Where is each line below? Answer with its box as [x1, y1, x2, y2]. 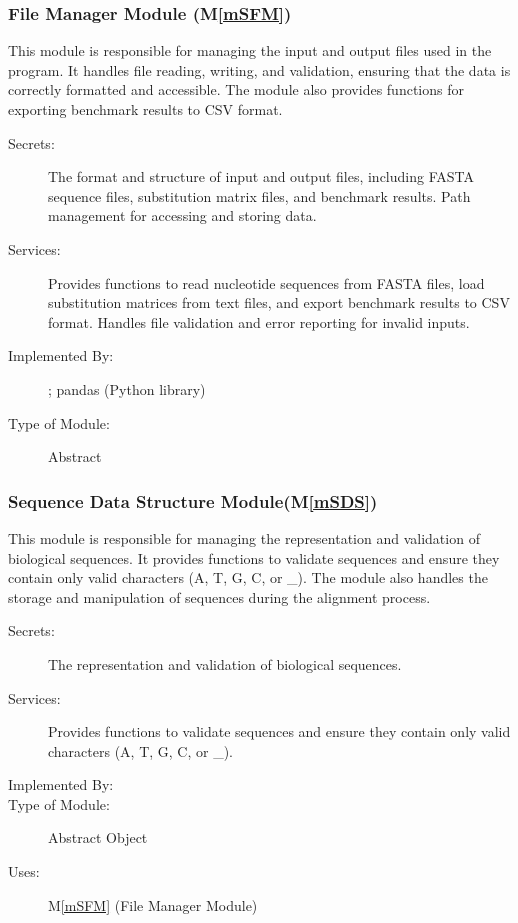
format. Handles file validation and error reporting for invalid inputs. [48, 311, 470, 332]
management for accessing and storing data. [48, 205, 317, 226]
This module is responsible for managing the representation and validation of [8, 527, 480, 548]
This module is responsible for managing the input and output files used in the [8, 40, 492, 61]
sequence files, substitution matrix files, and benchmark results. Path [48, 185, 471, 206]
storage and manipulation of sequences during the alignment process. [8, 586, 431, 607]
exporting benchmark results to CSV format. [8, 99, 283, 119]
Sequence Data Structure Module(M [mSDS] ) [8, 488, 378, 513]
